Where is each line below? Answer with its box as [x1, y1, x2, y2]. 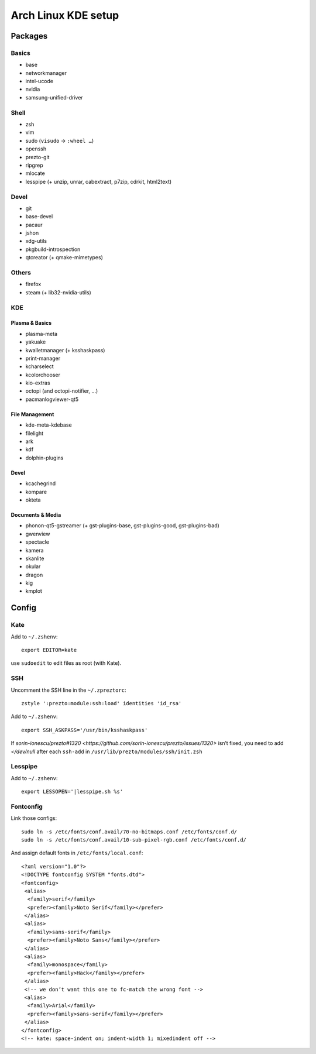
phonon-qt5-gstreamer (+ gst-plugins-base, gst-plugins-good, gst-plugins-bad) [25, 522, 219, 529]
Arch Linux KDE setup [11, 9, 119, 22]
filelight [25, 430, 44, 437]
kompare [25, 488, 47, 495]
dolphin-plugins [25, 454, 64, 461]
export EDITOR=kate [21, 647, 77, 654]
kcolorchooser [25, 371, 61, 378]
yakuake [25, 338, 46, 345]
